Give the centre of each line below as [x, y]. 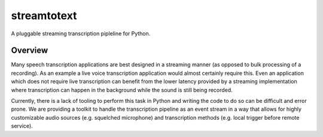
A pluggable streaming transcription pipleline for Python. [81, 34]
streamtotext [44, 16]
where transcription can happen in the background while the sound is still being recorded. [122, 90]
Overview [30, 51]
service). [22, 126]
